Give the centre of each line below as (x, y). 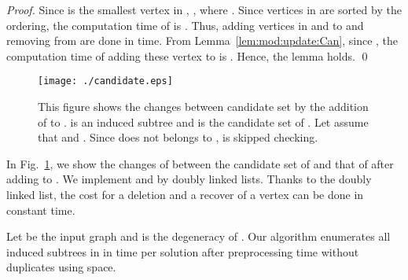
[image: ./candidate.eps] (105, 81)
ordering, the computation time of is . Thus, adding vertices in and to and (185, 25)
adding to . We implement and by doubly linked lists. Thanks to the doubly (189, 179)
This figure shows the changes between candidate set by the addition (203, 107)
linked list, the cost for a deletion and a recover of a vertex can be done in (185, 194)
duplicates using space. (61, 267)
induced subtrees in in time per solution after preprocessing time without (183, 251)
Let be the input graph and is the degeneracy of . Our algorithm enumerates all (198, 236)
